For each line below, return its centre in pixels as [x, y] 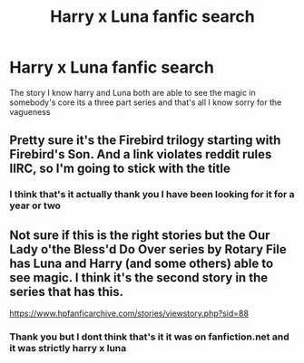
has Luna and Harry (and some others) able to [142, 263]
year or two [35, 205]
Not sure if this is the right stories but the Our [140, 235]
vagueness [30, 111]
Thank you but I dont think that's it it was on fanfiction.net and [149, 337]
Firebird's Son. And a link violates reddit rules [141, 154]
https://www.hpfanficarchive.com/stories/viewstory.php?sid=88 [129, 313]
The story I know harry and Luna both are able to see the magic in [132, 92]
